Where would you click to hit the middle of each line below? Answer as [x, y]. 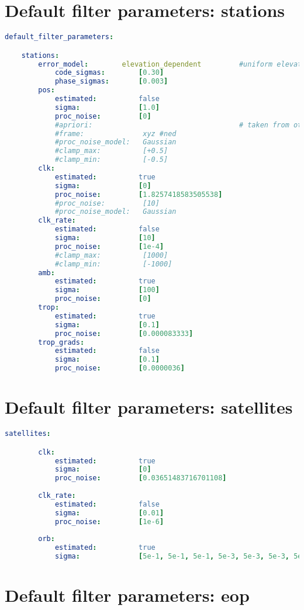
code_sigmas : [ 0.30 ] [109, 73]
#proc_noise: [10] [107, 203]
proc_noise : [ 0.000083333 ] [124, 333]
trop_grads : [61, 342]
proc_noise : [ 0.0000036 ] [120, 368]
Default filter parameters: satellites [149, 407]
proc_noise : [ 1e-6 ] [109, 521]
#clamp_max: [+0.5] [111, 151]
